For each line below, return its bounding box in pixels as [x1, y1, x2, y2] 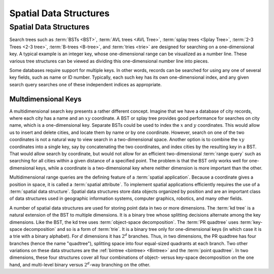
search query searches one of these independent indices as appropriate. [9, 81, 162, 87]
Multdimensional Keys [9, 94, 82, 104]
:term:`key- [239, 219, 263, 225]
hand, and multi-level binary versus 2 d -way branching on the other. [9, 261, 151, 267]
